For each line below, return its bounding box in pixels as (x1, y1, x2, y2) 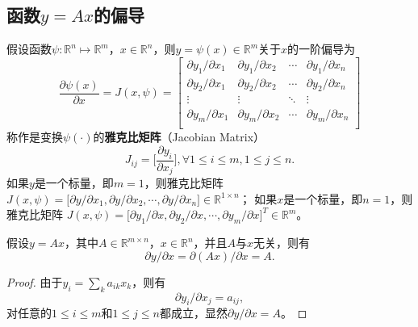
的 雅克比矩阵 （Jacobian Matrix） (93, 128, 265, 145)
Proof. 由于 (6, 273, 63, 290)
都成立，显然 (159, 304, 228, 321)
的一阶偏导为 (287, 40, 356, 57)
